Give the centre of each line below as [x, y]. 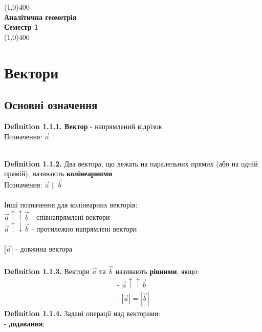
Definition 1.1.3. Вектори [47, 271]
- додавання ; [25, 323]
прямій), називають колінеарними [58, 173]
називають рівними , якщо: [157, 271]
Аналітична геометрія [40, 17]
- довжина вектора [44, 248]
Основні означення [51, 105]
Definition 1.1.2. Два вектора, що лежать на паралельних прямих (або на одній [131, 163]
